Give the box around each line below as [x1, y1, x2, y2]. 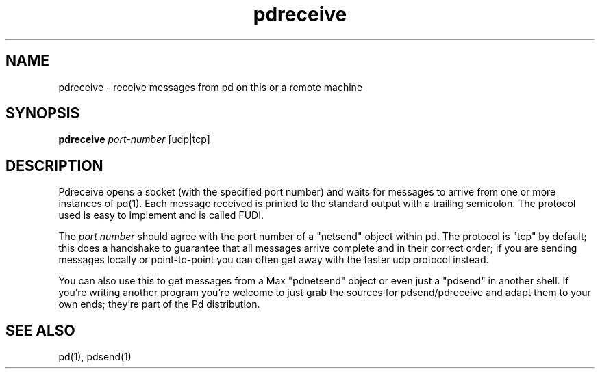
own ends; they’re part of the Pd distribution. [58, 298, 260, 310]
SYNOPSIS [5, 105, 80, 122]
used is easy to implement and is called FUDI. [58, 209, 264, 222]
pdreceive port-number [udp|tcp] [58, 133, 210, 146]
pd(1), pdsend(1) [58, 351, 132, 363]
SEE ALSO [5, 321, 75, 339]
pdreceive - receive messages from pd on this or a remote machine [58, 81, 363, 93]
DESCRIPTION [5, 157, 103, 174]
